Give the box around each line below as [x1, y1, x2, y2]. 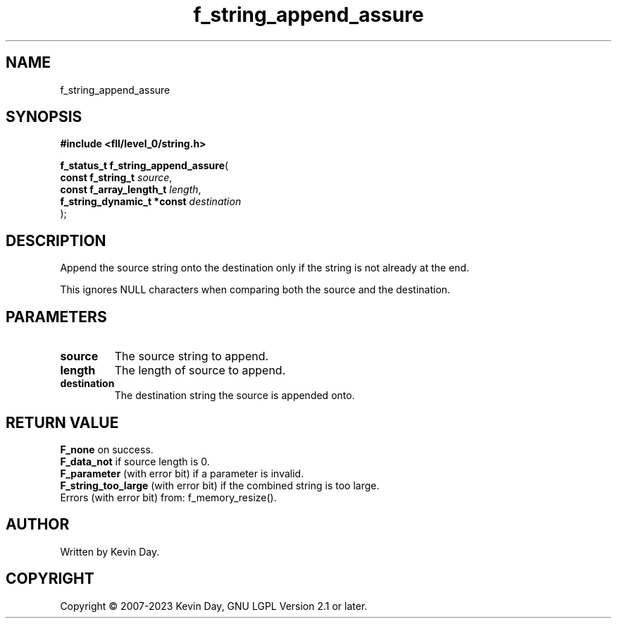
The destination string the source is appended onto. [114, 389, 355, 402]
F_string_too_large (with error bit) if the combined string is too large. [60, 479, 380, 491]
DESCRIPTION [6, 231, 106, 250]
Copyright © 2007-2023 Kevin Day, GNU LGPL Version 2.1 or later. [60, 599, 368, 612]
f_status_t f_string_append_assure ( [60, 159, 229, 172]
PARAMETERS [6, 307, 107, 326]
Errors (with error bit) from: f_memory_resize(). [60, 491, 277, 503]
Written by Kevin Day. [60, 545, 160, 558]
